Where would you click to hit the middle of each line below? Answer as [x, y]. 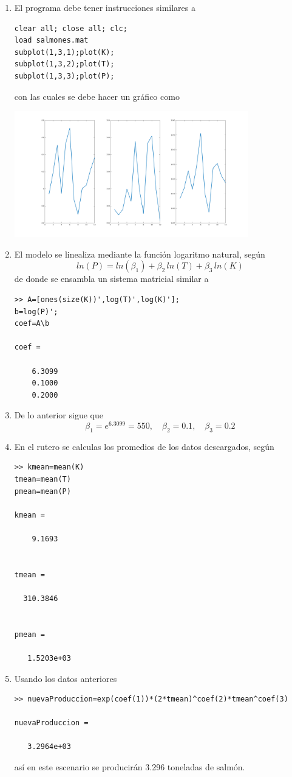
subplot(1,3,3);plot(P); [64, 76]
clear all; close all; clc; [71, 28]
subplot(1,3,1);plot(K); [64, 52]
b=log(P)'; [36, 311]
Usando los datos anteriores [66, 678]
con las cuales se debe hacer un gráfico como [97, 96]
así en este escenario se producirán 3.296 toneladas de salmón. [130, 767]
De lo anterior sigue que [59, 415]
